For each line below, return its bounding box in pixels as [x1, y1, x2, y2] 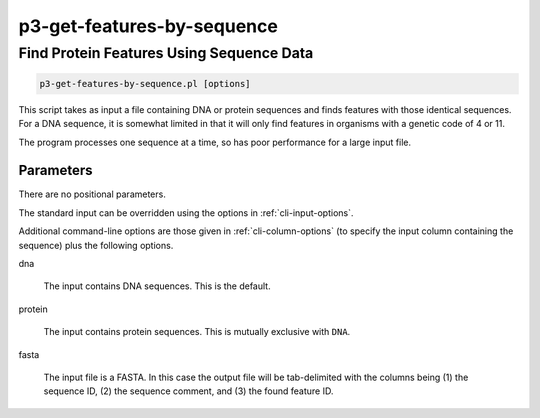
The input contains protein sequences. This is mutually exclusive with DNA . [43, 326, 351, 338]
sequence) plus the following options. [18, 239, 174, 251]
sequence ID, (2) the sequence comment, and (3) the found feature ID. [43, 385, 334, 397]
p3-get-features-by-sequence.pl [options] [39, 78, 251, 89]
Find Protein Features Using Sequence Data [18, 44, 314, 62]
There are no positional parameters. [18, 188, 167, 200]
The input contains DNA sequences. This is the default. [43, 280, 271, 292]
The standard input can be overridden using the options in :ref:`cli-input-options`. [18, 206, 354, 219]
